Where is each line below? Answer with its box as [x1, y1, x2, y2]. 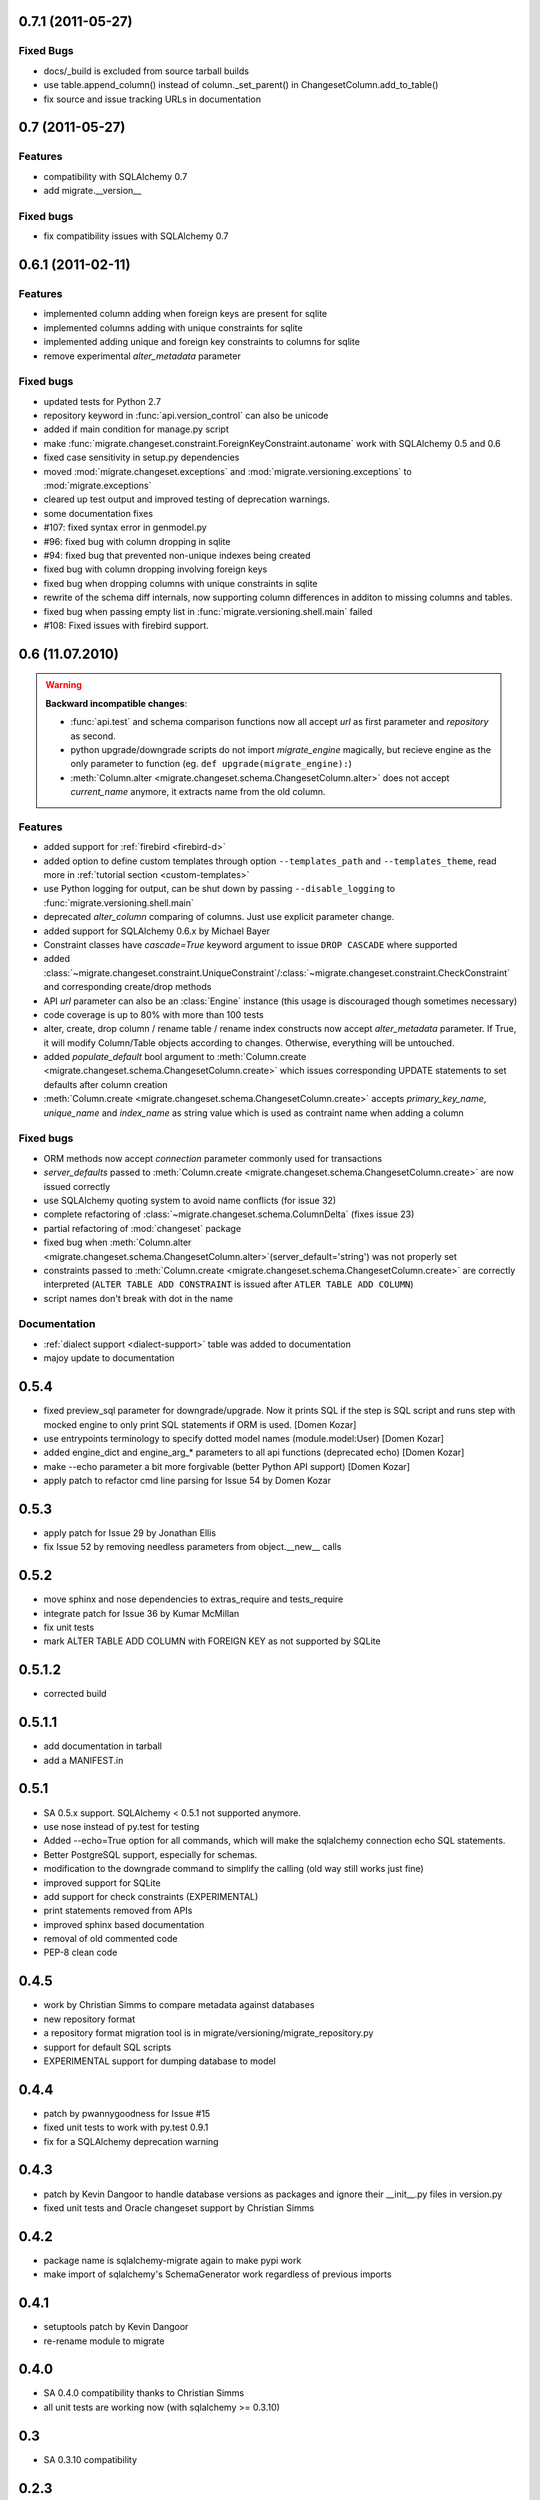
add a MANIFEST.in [43, 1754, 124, 1766]
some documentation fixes [43, 507, 154, 519]
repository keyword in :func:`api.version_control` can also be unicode [43, 410, 329, 422]
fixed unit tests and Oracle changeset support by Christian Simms [43, 2201, 315, 2214]
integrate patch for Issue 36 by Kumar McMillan [43, 1607, 240, 1619]
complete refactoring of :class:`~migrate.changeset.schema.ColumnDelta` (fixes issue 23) [43, 1208, 415, 1220]
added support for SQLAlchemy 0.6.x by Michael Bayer [43, 925, 270, 937]
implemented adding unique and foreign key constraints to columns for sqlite [43, 336, 360, 348]
